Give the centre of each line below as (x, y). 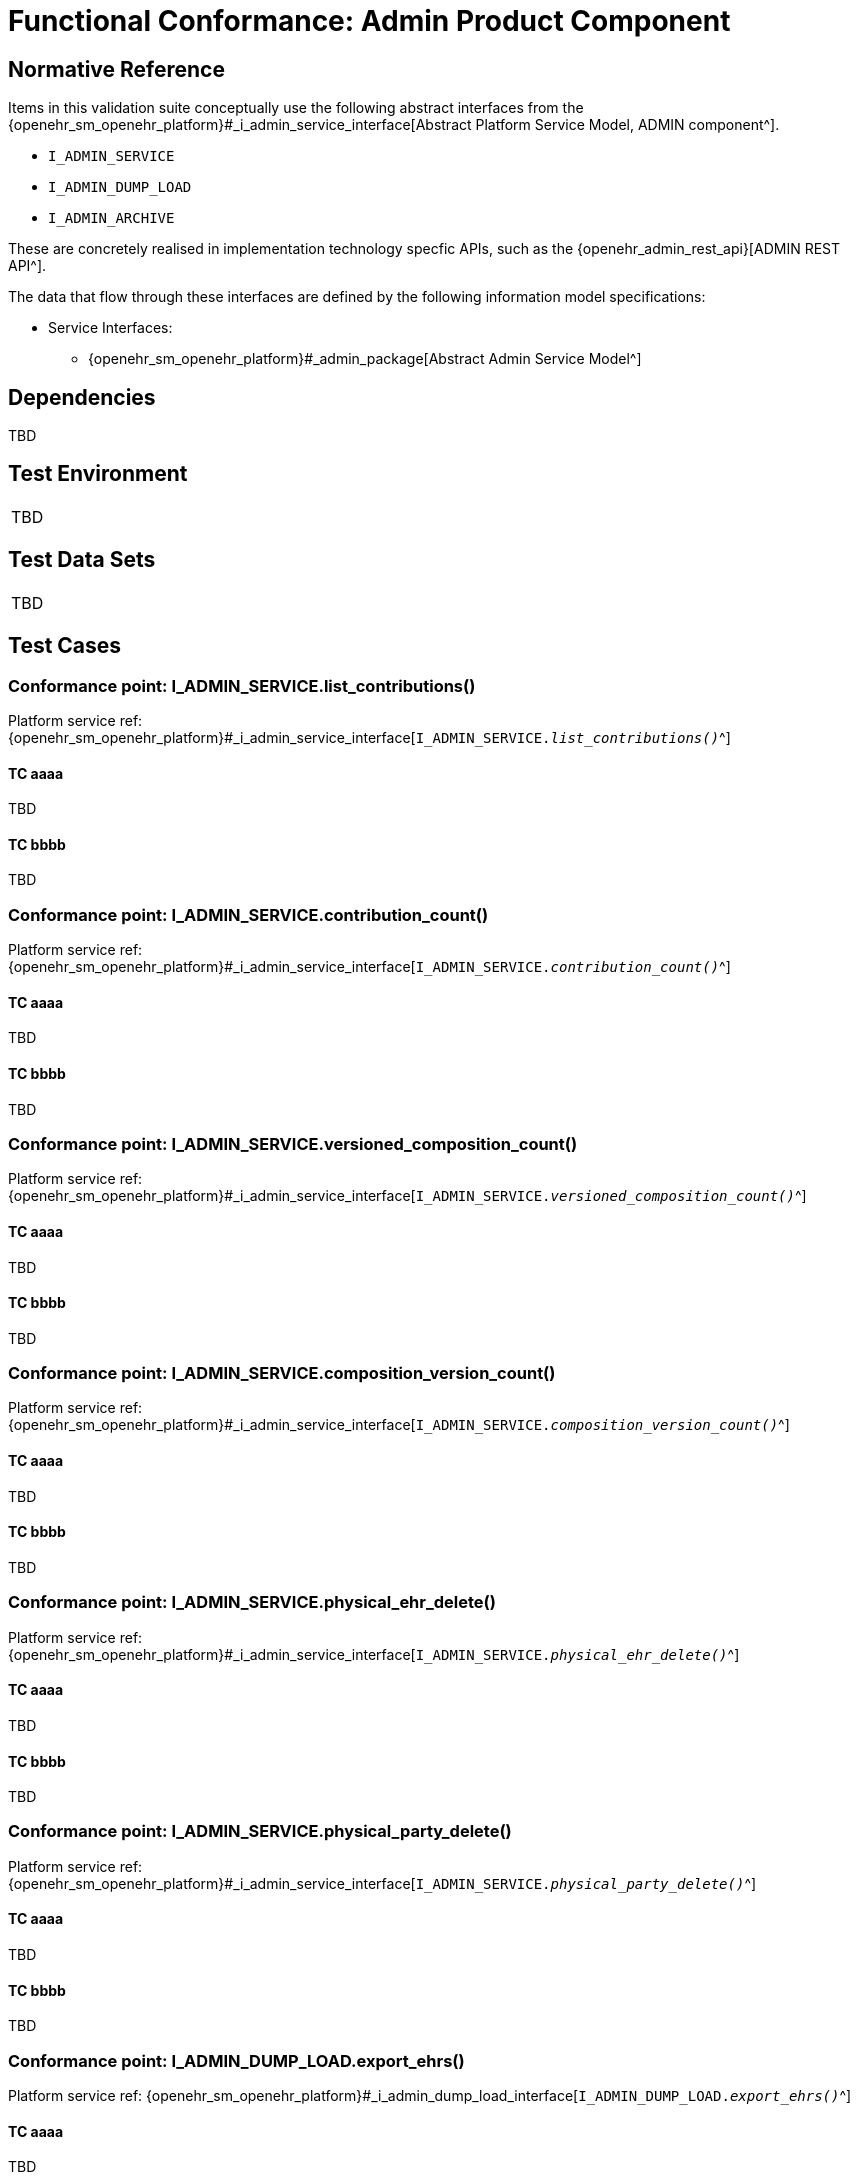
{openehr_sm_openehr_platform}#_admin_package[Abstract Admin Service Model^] (365, 359)
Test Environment (98, 474)
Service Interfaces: (110, 328)
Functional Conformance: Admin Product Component (369, 21)
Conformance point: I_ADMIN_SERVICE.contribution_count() (248, 914)
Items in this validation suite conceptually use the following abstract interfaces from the (296, 108)
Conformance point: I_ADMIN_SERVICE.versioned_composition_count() (293, 1143)
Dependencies (82, 397)
